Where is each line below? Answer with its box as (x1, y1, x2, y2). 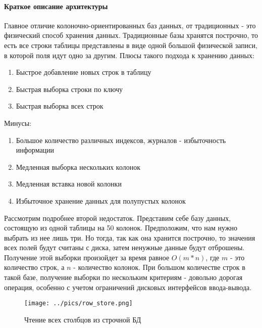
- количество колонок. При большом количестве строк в (73, 262, 245, 272)
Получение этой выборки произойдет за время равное (4, 252, 170, 262)
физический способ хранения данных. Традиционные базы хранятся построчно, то (4, 30, 258, 40)
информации (16, 145, 55, 155)
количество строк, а (4, 262, 65, 272)
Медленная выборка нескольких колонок (16, 161, 141, 172)
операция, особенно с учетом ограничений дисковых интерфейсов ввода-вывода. (4, 282, 252, 292)
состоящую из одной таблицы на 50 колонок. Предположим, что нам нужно (4, 222, 238, 233)
